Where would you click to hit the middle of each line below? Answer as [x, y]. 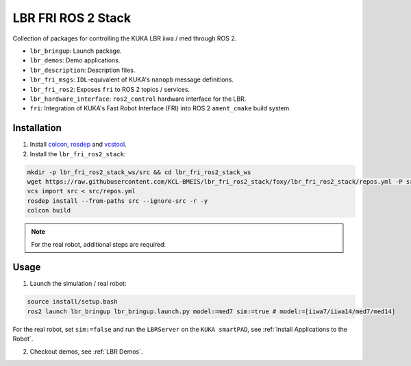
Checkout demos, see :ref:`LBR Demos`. [86, 351]
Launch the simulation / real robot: [78, 284]
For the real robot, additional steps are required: [99, 244]
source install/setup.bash [72, 302]
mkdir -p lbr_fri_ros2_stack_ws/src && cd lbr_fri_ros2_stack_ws [139, 172]
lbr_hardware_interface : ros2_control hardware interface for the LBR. [138, 99]
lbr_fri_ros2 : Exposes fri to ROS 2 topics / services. [110, 89]
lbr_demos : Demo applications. [75, 60]
